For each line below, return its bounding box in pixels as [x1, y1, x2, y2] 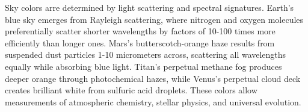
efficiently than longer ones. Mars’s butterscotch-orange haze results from [5, 36, 275, 49]
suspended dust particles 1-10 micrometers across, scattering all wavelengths [5, 48, 286, 61]
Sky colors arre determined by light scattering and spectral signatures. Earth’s [5, 1, 294, 13]
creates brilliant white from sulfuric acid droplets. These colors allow [5, 84, 257, 96]
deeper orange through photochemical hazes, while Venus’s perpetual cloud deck [5, 72, 301, 84]
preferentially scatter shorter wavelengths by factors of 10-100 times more [5, 25, 276, 37]
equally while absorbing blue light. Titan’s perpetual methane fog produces [5, 60, 282, 72]
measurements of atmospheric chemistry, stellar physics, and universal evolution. [5, 95, 301, 108]
